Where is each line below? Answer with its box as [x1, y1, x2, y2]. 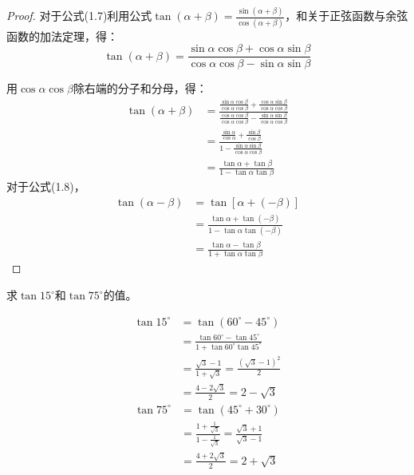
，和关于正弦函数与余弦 [285, 7, 408, 24]
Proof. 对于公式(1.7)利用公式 [6, 7, 152, 24]
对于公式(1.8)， [6, 178, 85, 195]
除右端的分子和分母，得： [73, 80, 207, 97]
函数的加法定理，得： [6, 27, 118, 44]
